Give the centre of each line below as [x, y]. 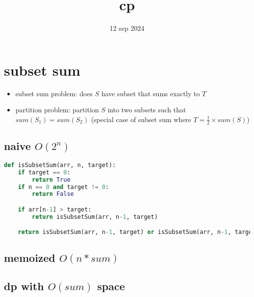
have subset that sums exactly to [150, 93]
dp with [24, 286]
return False [53, 194]
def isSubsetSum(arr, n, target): [60, 165]
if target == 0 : [44, 172]
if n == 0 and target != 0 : [63, 187]
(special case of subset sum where [141, 119]
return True [51, 180]
